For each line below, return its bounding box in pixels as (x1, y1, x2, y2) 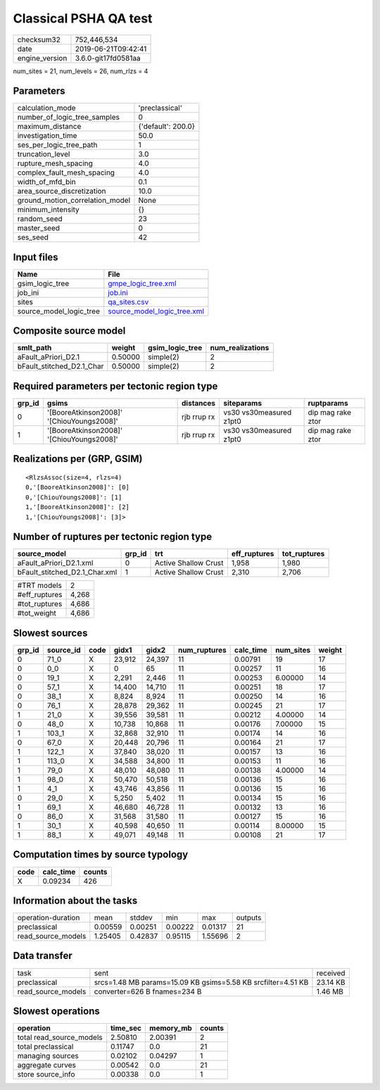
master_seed (17, 223, 60, 233)
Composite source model (13, 325, 126, 337)
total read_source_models (17, 1032, 103, 1042)
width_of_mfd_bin (17, 177, 77, 187)
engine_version (17, 53, 68, 63)
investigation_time (17, 131, 77, 141)
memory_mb (148, 1023, 193, 1033)
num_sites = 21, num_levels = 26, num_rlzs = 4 (13, 67, 148, 75)
